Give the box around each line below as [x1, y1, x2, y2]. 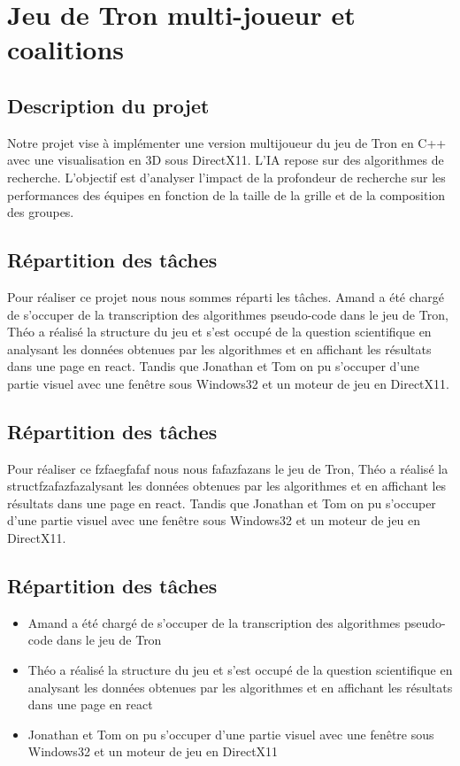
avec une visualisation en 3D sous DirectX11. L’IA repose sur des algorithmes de [7, 151, 444, 169]
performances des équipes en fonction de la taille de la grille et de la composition [7, 185, 446, 204]
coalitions [7, 31, 125, 67]
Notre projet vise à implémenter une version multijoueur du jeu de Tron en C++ [7, 133, 447, 151]
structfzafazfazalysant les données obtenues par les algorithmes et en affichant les [7, 476, 447, 495]
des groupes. [7, 203, 74, 221]
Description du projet [7, 91, 210, 119]
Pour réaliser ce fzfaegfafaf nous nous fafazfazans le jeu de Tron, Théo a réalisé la [7, 459, 448, 477]
